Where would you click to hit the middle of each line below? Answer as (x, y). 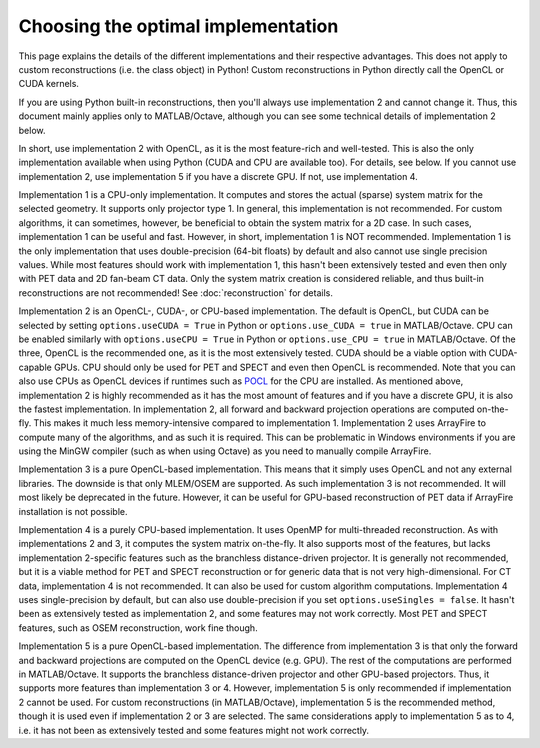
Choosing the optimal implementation (178, 26)
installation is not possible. (73, 511)
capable (35, 367)
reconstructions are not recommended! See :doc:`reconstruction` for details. (176, 292)
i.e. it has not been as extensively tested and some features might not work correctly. (194, 730)
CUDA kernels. (49, 84)
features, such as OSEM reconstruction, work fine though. (138, 627)
